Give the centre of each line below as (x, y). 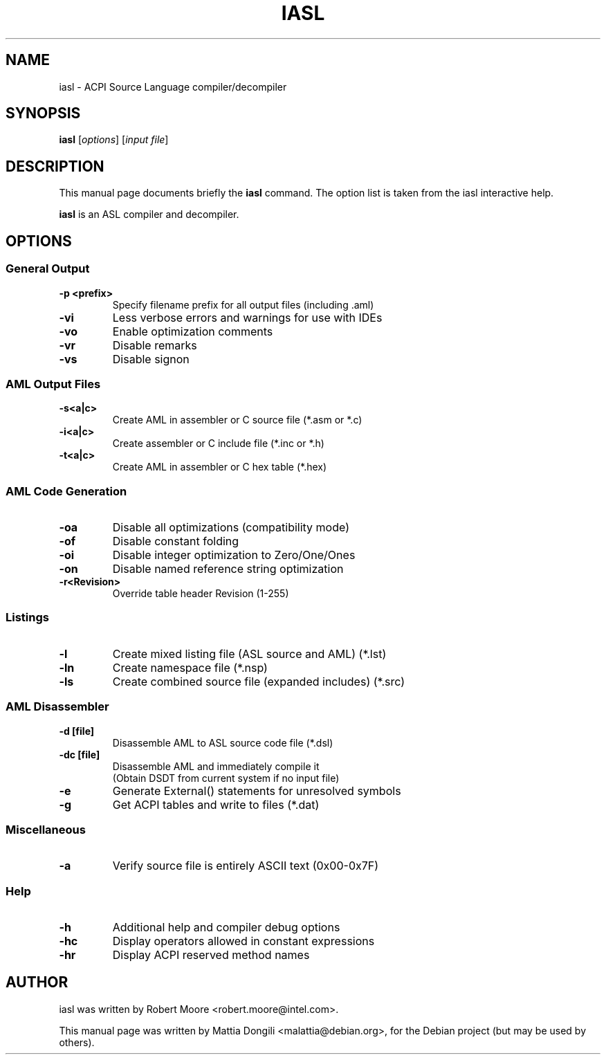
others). (77, 1042)
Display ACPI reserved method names (211, 955)
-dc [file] (80, 754)
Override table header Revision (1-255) (201, 593)
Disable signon (151, 359)
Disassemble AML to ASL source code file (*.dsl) (223, 742)
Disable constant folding (176, 541)
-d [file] (77, 731)
